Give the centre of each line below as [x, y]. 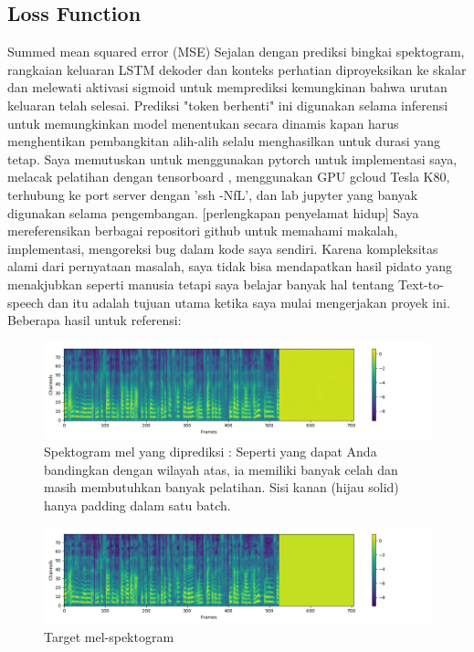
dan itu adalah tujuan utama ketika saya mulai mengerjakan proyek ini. [249, 302]
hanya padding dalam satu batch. [137, 505]
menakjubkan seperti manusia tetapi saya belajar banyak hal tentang [201, 284]
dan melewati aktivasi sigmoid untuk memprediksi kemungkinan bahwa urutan [227, 87]
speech [26, 302]
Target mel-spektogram [109, 637]
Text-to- [421, 284]
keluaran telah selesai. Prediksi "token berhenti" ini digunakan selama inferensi [228, 105]
